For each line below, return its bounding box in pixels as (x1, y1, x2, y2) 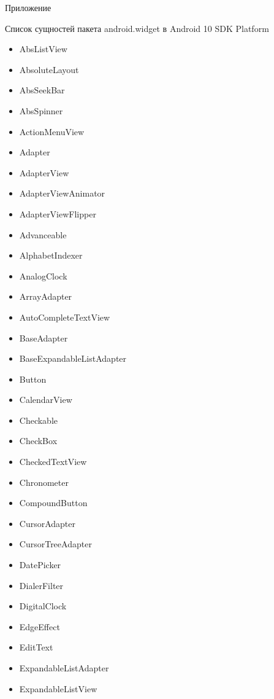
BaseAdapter (19, 331, 68, 344)
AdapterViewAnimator (19, 187, 105, 200)
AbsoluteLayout (19, 63, 79, 76)
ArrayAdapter (19, 290, 72, 303)
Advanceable (19, 228, 67, 241)
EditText (19, 641, 53, 654)
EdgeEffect (19, 620, 60, 633)
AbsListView (19, 42, 67, 55)
